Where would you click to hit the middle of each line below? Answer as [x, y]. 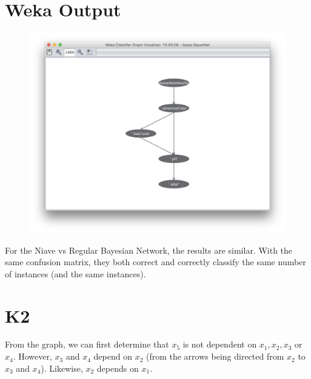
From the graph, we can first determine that [87, 344]
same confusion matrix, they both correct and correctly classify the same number [155, 262]
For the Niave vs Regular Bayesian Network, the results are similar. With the [149, 250]
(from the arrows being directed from [215, 356]
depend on [113, 356]
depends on [118, 368]
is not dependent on [220, 344]
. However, [32, 356]
